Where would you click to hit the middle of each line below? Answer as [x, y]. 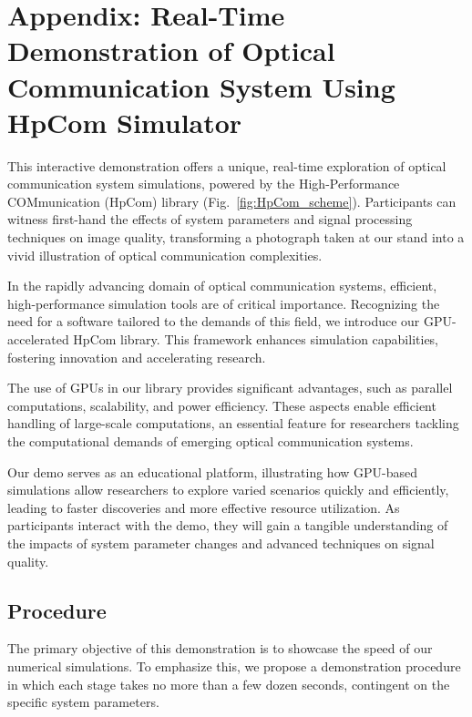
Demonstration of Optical [171, 51]
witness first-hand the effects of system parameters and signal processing [210, 219]
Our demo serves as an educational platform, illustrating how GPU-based [213, 471]
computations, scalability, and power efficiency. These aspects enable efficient [222, 405]
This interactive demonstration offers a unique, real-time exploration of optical [227, 165]
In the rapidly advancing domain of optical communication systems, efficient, [222, 286]
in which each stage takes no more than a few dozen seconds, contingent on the [229, 684]
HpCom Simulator [125, 122]
